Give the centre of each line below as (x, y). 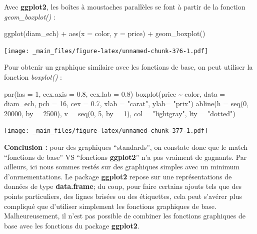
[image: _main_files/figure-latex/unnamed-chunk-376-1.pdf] (106, 51)
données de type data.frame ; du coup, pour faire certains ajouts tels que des (123, 186)
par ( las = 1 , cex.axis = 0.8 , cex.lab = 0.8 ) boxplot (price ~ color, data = (115, 93)
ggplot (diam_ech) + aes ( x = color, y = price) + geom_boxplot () (105, 33)
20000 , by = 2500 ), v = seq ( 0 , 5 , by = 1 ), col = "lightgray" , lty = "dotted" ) (120, 113)
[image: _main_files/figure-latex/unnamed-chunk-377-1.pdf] (106, 131)
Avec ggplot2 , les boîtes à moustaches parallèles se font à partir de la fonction (125, 7)
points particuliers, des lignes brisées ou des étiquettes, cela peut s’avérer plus (123, 196)
